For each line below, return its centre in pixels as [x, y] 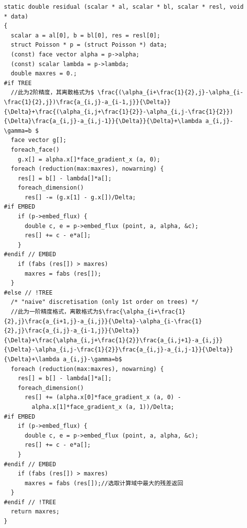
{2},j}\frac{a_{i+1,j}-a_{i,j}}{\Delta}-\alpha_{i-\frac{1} [103, 321]
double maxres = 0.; [44, 74]
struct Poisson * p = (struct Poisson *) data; [89, 45]
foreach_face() [35, 150]
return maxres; [35, 512]
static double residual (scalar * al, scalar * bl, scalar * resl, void [124, 7]
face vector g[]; [39, 140]
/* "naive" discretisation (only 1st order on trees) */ [105, 302]
